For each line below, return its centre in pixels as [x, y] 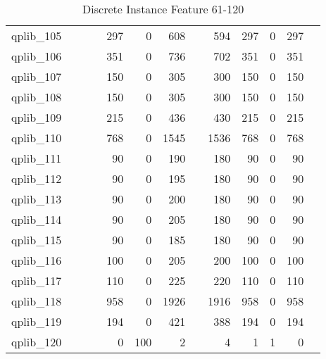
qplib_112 [37, 178]
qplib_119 [37, 321]
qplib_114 [37, 219]
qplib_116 [37, 260]
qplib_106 [37, 56]
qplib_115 [37, 240]
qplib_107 [37, 76]
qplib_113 [37, 199]
